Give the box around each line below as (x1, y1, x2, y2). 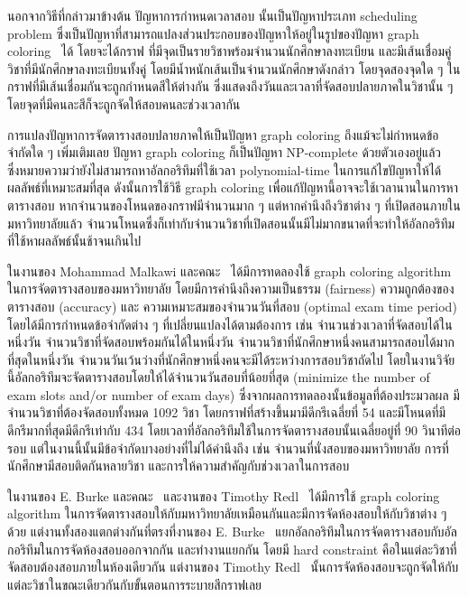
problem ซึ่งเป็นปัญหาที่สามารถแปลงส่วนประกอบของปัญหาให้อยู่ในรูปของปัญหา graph (7, 23, 419, 42)
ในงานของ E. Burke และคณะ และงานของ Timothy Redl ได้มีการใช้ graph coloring (7, 486, 440, 505)
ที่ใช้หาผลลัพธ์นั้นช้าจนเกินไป (7, 231, 142, 250)
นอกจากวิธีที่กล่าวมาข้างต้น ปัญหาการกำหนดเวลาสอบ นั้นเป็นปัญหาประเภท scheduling (7, 6, 418, 24)
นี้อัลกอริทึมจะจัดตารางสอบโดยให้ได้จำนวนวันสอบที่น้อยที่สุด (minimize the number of (7, 368, 430, 387)
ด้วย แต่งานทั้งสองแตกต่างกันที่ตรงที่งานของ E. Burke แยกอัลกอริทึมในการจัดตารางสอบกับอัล (7, 522, 457, 541)
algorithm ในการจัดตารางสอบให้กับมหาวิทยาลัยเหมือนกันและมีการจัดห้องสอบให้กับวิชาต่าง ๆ (7, 504, 447, 523)
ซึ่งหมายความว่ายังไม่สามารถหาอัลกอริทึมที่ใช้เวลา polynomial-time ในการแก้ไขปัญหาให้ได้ (7, 160, 442, 179)
